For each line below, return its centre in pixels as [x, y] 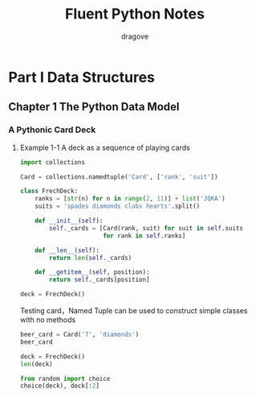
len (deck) [37, 364]
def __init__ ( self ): [69, 221]
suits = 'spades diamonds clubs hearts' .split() [118, 206]
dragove [135, 36]
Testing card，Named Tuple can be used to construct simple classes [134, 310]
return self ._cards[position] [100, 280]
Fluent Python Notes [135, 14]
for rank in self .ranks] [144, 236]
